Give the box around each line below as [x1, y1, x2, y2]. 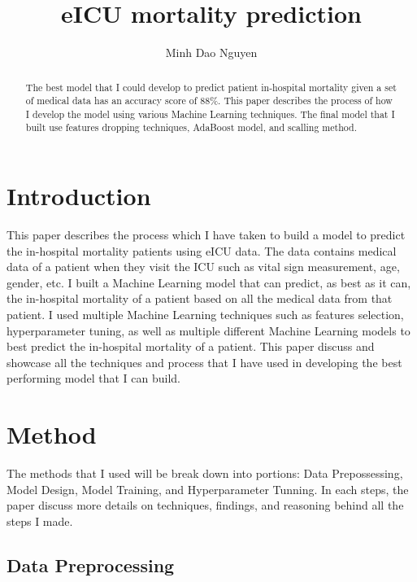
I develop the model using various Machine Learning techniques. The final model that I [25, 107, 395, 120]
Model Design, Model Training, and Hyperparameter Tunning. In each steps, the [7, 480, 409, 497]
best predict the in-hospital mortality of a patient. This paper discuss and [7, 338, 375, 355]
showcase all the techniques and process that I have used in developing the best [7, 353, 402, 370]
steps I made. [7, 512, 73, 529]
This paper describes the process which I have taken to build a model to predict [7, 226, 406, 243]
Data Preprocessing [7, 552, 175, 577]
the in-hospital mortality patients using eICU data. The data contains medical [7, 242, 397, 259]
